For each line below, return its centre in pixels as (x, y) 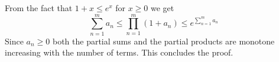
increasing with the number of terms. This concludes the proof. (119, 52)
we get (163, 8)
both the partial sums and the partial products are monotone (163, 41)
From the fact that (39, 8)
